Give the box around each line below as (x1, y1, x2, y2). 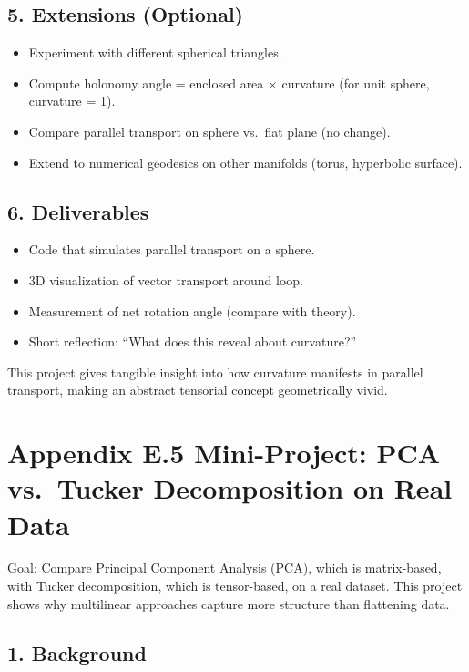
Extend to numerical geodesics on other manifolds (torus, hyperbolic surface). (28, 152, 463, 171)
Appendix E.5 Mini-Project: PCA (7, 434, 441, 471)
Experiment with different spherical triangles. (28, 43, 282, 62)
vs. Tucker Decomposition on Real (7, 470, 453, 507)
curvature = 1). (28, 91, 116, 110)
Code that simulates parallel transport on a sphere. (28, 240, 315, 259)
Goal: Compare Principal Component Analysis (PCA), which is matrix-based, (7, 558, 442, 577)
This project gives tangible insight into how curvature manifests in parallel (7, 362, 423, 381)
